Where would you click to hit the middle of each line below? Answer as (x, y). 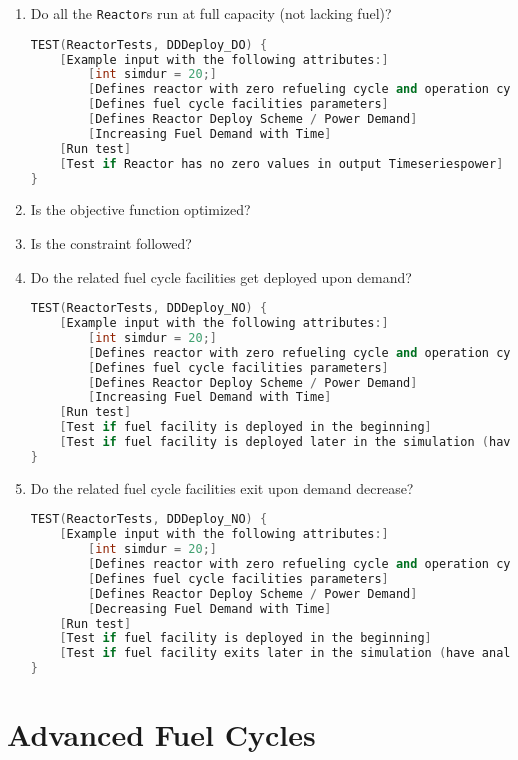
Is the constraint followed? (111, 243)
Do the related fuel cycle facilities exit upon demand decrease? (222, 487)
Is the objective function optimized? (140, 209)
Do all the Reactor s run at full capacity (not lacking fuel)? (211, 13)
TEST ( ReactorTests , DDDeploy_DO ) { (149, 44)
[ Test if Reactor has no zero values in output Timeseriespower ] (281, 163)
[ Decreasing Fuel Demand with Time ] (210, 608)
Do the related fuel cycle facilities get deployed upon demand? (221, 276)
